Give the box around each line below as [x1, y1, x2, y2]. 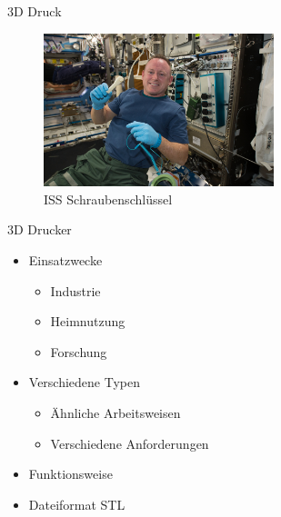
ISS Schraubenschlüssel [44, 189, 173, 208]
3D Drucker [7, 220, 72, 239]
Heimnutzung [50, 312, 125, 331]
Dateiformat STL [28, 494, 125, 513]
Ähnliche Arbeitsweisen [50, 403, 181, 423]
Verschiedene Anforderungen [50, 433, 209, 452]
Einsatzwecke [28, 251, 103, 270]
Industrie [50, 281, 101, 300]
